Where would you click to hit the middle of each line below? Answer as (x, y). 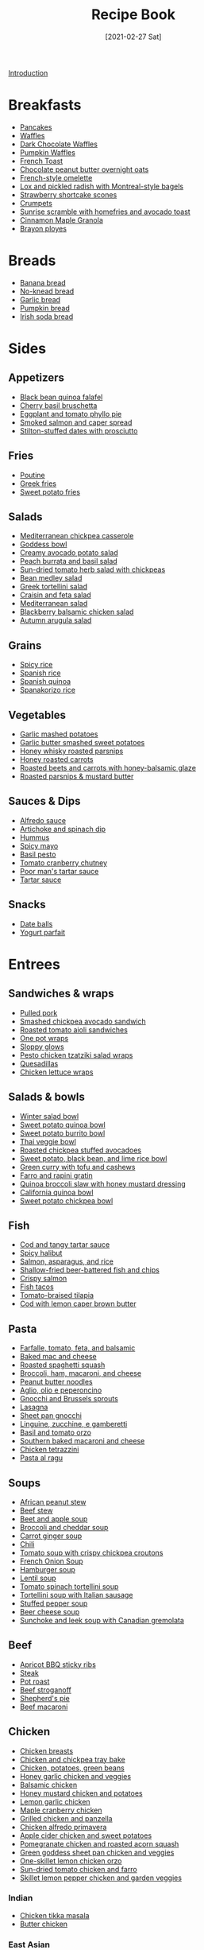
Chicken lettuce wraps (56, 1072)
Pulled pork (38, 1012)
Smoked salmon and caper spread (76, 422)
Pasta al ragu (41, 1458)
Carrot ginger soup (51, 1536)
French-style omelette (56, 177)
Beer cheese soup (50, 1611)
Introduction (28, 72)
